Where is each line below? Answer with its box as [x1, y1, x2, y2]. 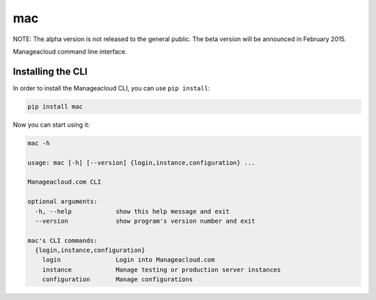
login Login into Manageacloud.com [42, 256, 215, 264]
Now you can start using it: [13, 120, 91, 129]
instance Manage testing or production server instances [42, 265, 281, 274]
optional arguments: [27, 198, 97, 205]
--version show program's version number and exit [35, 216, 256, 225]
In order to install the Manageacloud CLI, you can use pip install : [13, 84, 210, 92]
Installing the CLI [13, 65, 88, 77]
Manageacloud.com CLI [27, 178, 102, 186]
